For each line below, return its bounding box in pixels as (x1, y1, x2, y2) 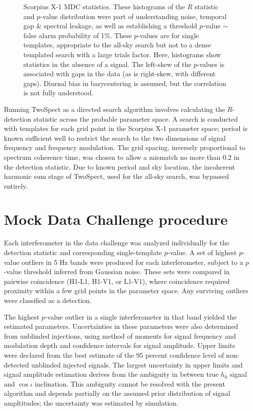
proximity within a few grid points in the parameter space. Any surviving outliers (4, 285, 248, 296)
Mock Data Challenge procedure (4, 209, 228, 229)
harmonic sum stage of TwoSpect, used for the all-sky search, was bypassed (4, 171, 229, 181)
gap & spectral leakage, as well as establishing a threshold (23, 21, 197, 31)
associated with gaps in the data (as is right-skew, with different (23, 68, 216, 79)
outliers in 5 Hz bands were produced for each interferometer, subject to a (21, 257, 243, 267)
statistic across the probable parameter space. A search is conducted (33, 113, 238, 124)
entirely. (4, 180, 28, 191)
